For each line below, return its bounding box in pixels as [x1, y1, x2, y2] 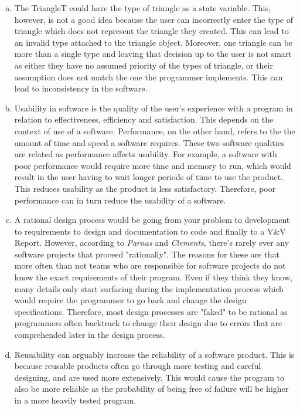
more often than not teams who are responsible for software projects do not [14, 259, 286, 272]
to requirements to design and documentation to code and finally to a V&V [14, 225, 286, 237]
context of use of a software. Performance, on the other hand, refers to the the [14, 124, 295, 137]
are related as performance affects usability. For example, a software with [14, 148, 277, 160]
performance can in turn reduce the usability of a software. [14, 194, 226, 206]
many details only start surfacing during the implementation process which [14, 282, 284, 294]
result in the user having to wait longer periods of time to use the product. [14, 171, 284, 183]
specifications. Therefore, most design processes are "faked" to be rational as [14, 305, 288, 317]
